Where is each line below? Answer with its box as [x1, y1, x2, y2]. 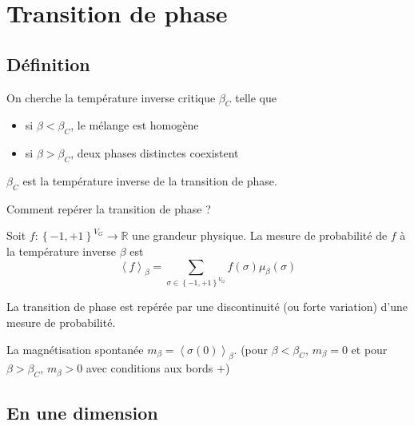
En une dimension [6, 400, 158, 424]
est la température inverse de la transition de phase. [22, 172, 277, 189]
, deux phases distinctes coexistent [70, 145, 239, 161]
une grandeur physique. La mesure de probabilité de [132, 227, 388, 244]
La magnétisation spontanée [6, 340, 144, 357]
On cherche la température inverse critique [6, 89, 216, 106]
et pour [351, 340, 388, 357]
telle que [235, 89, 277, 106]
